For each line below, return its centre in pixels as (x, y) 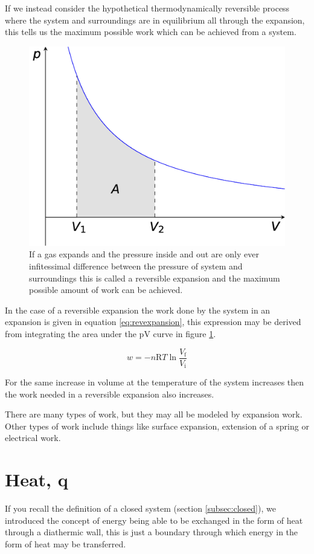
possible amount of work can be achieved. (106, 290)
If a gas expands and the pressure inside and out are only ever (144, 254)
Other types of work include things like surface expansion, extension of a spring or (157, 426)
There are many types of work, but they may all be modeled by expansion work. (154, 414)
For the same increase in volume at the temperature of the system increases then (155, 382)
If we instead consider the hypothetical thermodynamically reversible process (147, 8)
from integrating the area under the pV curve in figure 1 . (111, 333)
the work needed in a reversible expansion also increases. (110, 394)
